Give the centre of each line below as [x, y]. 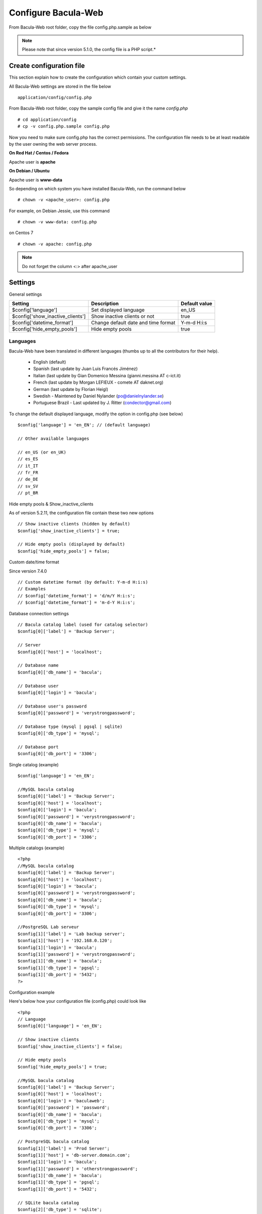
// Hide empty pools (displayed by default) [72, 544]
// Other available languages [54, 439]
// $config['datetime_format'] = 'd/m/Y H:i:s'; [76, 596]
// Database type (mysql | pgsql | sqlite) [70, 726]
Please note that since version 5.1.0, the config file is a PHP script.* [89, 50]
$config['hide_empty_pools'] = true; [63, 1067]
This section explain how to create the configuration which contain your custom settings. [98, 77]
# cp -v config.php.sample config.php [64, 126]
